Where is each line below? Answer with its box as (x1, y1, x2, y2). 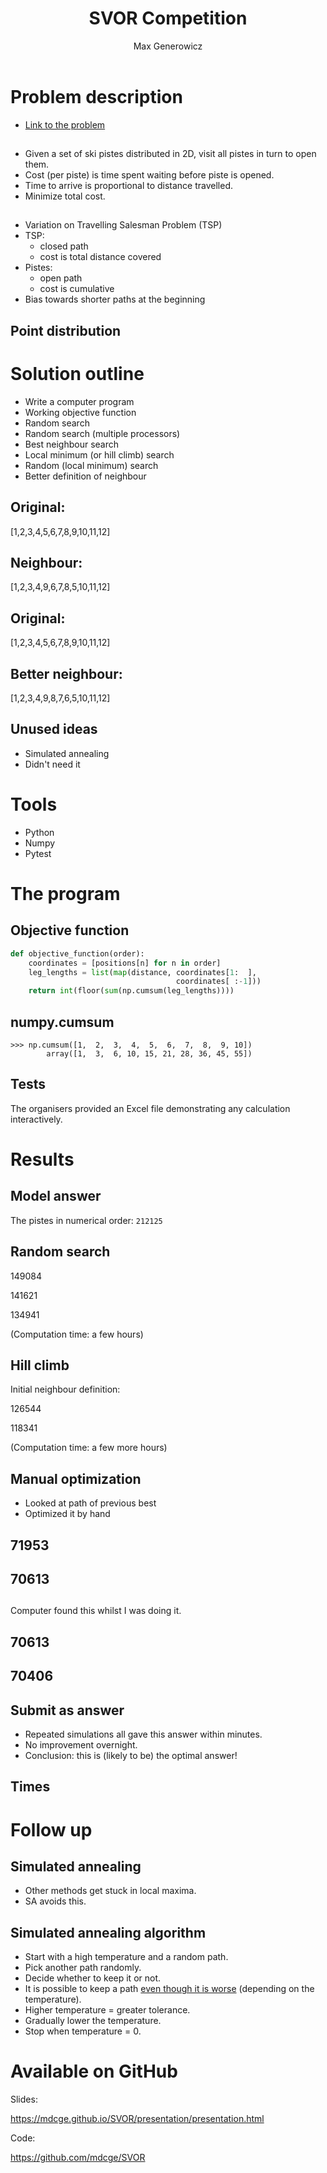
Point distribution (10, 322, 122, 339)
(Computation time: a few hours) (10, 1328, 144, 1340)
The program (10, 882, 121, 905)
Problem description (10, 85, 183, 108)
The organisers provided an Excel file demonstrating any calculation (10, 1102, 291, 1114)
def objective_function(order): (10, 948, 145, 959)
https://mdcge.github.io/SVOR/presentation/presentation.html (10, 2113, 265, 2125)
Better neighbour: (10, 665, 123, 682)
